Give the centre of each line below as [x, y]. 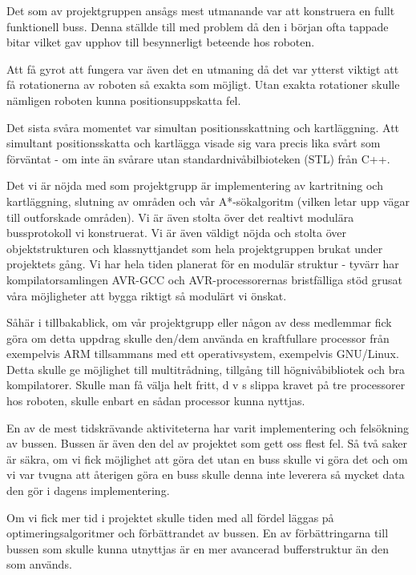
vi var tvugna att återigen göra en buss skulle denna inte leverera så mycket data [206, 474]
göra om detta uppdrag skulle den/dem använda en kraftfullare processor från [198, 338]
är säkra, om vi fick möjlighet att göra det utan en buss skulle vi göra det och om [207, 458]
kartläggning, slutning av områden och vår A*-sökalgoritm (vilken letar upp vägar [208, 201]
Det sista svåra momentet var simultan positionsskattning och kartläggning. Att [203, 127]
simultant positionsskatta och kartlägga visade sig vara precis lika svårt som [194, 143]
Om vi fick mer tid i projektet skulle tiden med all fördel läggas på [170, 517]
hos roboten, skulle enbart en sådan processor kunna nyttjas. [156, 401]
